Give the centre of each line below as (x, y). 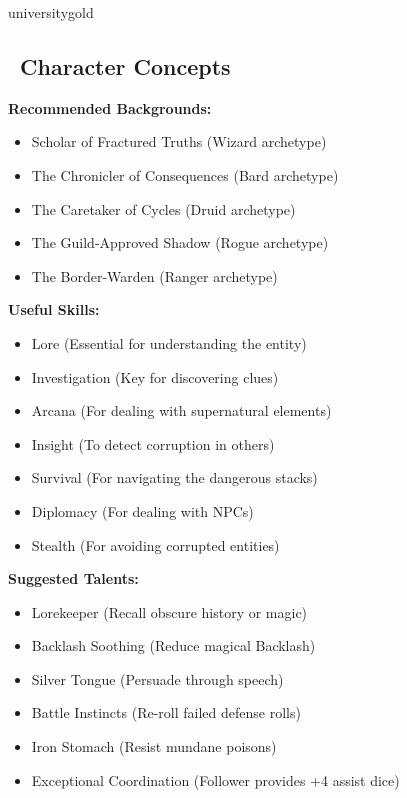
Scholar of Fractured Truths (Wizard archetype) (179, 141)
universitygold (51, 12)
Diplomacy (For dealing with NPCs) (142, 510)
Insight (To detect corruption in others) (153, 443)
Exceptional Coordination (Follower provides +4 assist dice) (215, 779)
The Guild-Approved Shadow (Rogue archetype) (180, 242)
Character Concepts (125, 65)
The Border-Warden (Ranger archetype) (154, 275)
